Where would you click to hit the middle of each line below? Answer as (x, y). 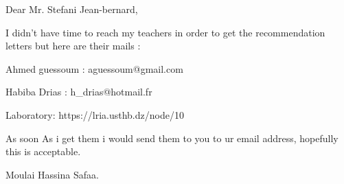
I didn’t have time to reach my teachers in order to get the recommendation (165, 32)
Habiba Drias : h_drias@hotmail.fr (79, 92)
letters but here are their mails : (73, 46)
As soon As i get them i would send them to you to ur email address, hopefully (172, 138)
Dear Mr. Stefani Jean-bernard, (72, 9)
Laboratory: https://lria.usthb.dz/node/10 (95, 114)
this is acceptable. (43, 151)
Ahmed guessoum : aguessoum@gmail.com (94, 68)
